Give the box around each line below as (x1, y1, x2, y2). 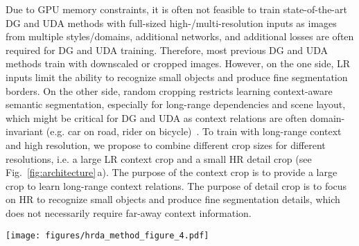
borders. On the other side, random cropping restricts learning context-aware (6, 83, 333, 98)
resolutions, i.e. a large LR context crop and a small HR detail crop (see (6, 151, 312, 166)
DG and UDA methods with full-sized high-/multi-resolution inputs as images (6, 15, 337, 30)
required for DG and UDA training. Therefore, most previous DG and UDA (6, 42, 328, 57)
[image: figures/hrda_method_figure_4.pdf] (6, 230, 209, 240)
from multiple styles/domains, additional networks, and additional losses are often (6, 29, 354, 44)
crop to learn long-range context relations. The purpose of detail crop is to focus (6, 178, 347, 193)
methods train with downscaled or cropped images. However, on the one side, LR (6, 56, 351, 71)
